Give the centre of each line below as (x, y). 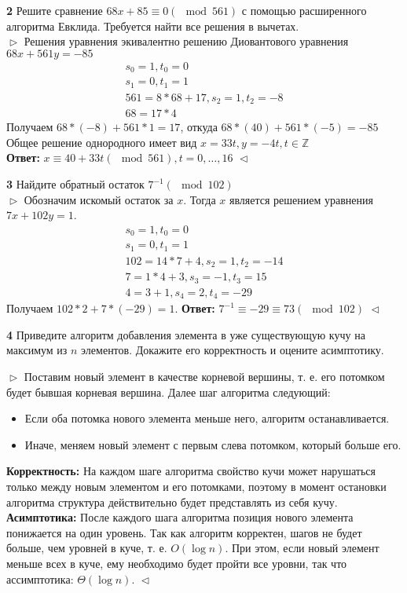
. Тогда (200, 199)
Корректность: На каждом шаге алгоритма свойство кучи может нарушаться (191, 471)
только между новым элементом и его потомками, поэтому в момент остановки (196, 486)
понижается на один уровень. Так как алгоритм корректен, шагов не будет (184, 532)
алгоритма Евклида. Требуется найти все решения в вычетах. (153, 26)
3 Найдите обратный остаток (75, 184)
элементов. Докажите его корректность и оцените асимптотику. (233, 350)
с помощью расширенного (304, 10)
